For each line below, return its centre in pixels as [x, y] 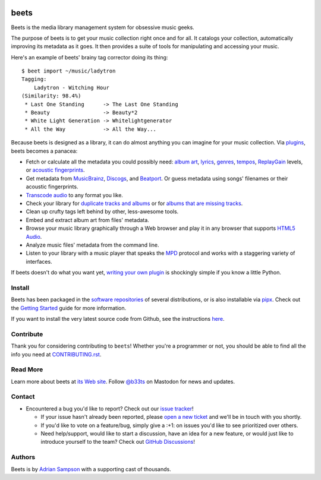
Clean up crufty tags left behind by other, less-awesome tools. [102, 211]
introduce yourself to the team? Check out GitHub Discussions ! [118, 442]
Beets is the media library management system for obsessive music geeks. [103, 27]
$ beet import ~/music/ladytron [69, 71]
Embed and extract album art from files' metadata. [88, 220]
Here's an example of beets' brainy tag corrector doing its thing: [89, 57]
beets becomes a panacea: [44, 151]
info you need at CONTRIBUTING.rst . [56, 354]
